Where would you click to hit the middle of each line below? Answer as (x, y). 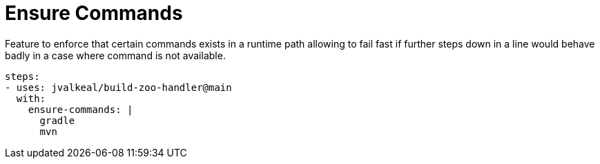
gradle (57, 120)
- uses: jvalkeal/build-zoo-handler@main (118, 87)
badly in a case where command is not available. (115, 55)
